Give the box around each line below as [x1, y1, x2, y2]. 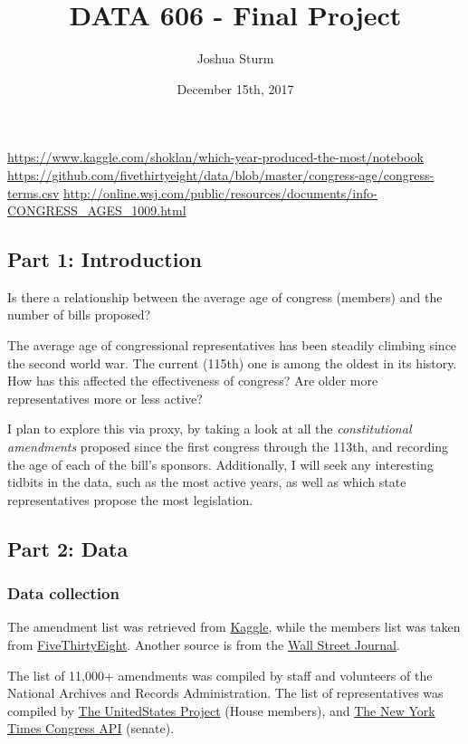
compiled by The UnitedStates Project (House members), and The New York [7, 701, 435, 720]
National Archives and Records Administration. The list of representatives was [7, 683, 444, 702]
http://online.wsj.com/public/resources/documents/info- [63, 183, 377, 202]
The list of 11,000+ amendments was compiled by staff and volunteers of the [7, 665, 433, 684]
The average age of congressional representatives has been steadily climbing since [7, 336, 457, 355]
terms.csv [7, 183, 60, 202]
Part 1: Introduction [7, 245, 202, 273]
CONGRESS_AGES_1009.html [7, 201, 186, 220]
